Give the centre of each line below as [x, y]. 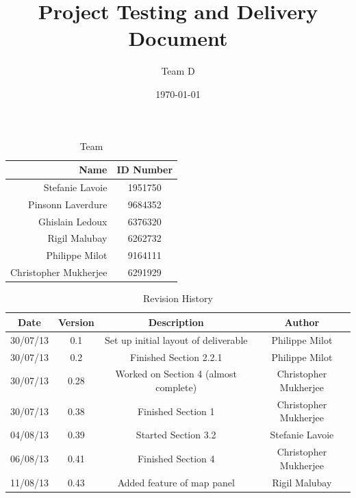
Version [76, 322]
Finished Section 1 [176, 411]
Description [176, 322]
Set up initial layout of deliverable [176, 339]
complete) [176, 387]
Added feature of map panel [176, 482]
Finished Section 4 [176, 458]
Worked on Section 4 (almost [176, 374]
